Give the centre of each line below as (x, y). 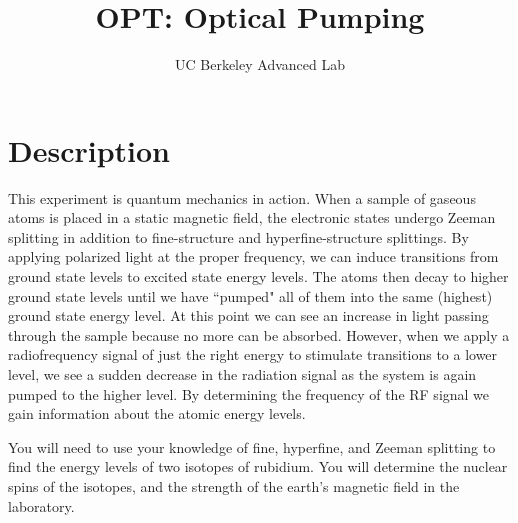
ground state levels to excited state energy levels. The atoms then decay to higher (258, 276)
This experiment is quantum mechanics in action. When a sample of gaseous (242, 197)
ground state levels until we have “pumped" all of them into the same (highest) (250, 295)
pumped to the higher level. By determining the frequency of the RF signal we (249, 393)
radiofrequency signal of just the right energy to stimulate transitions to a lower (253, 354)
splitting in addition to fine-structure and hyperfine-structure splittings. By (238, 236)
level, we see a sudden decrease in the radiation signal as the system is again (242, 374)
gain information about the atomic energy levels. (157, 413)
